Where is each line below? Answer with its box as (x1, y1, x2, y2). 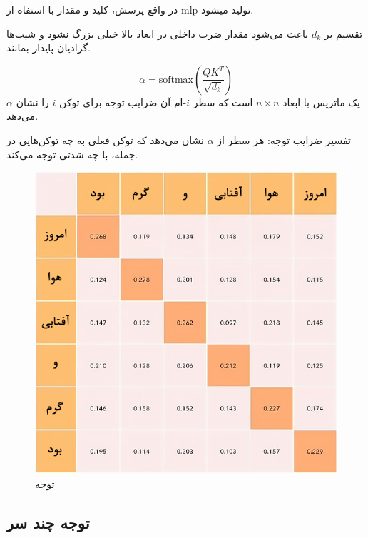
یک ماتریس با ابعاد (282, 94, 360, 109)
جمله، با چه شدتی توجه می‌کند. (6, 146, 138, 161)
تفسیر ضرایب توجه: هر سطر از (217, 132, 352, 147)
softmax (158, 74, 193, 85)
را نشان (16, 94, 49, 109)
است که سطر (193, 94, 253, 109)
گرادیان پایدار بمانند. (6, 40, 91, 55)
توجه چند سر (6, 511, 90, 533)
